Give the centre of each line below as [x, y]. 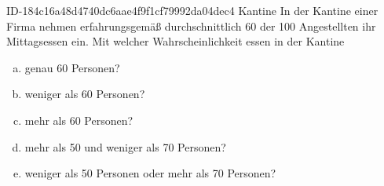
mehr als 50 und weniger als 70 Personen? [125, 146]
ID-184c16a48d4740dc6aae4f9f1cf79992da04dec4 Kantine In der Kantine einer [192, 10]
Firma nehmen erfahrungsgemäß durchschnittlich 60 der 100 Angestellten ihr [191, 26]
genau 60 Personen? [72, 67]
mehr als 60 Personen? [79, 120]
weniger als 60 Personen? [85, 94]
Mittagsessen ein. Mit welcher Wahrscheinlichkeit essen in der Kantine [176, 41]
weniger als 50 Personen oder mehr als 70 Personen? [150, 173]
